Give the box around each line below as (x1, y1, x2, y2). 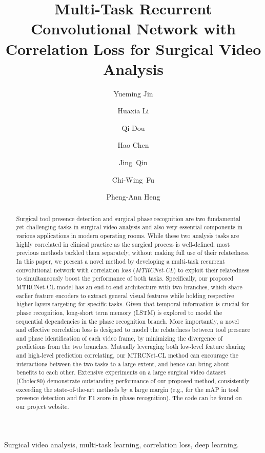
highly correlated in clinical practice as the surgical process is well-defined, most (16, 240, 230, 248)
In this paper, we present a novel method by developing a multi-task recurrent (16, 257, 225, 265)
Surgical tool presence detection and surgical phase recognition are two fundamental (16, 214, 241, 223)
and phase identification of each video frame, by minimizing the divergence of (16, 333, 223, 342)
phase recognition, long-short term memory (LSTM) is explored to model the (16, 308, 222, 317)
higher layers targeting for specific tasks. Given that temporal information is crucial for (16, 300, 249, 308)
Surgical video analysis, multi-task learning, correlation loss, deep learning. (4, 439, 239, 449)
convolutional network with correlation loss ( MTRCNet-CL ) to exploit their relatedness (16, 265, 250, 274)
